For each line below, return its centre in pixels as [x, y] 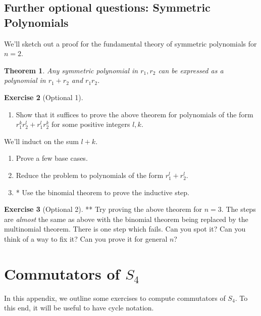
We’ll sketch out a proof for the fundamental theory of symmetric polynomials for [130, 43]
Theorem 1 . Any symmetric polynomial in [71, 70]
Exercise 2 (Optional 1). [44, 97]
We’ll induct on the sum [41, 141]
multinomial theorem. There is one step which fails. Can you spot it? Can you [125, 229]
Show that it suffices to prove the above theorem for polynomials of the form [135, 114]
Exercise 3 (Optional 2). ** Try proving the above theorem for [103, 209]
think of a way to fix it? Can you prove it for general [86, 238]
